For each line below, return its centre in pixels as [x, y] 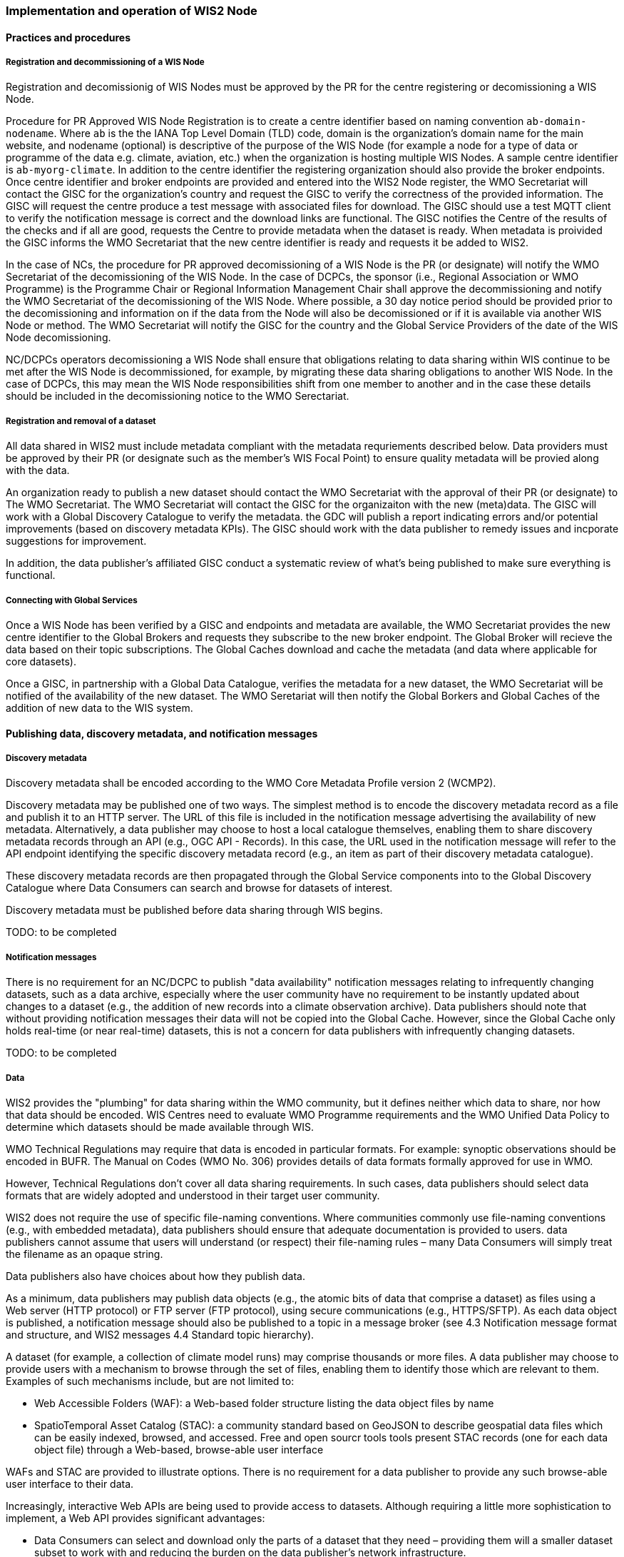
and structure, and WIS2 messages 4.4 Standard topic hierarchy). [160, 1334]
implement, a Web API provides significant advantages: [135, 1518]
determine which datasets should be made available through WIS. [160, 1127]
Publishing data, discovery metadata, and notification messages [162, 733]
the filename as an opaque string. [85, 1254]
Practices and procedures [68, 37]
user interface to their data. [70, 1483]
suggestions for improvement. [76, 541]
